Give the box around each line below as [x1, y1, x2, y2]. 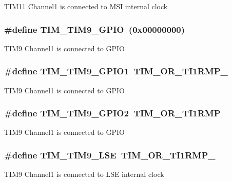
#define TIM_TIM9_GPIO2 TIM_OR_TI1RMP [4, 107, 221, 119]
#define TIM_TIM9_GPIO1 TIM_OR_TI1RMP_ [4, 65, 228, 77]
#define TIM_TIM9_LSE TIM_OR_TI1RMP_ [4, 148, 216, 161]
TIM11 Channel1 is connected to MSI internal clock [4, 1, 168, 11]
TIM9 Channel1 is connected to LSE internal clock [4, 169, 164, 179]
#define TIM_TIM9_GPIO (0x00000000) [4, 23, 185, 35]
